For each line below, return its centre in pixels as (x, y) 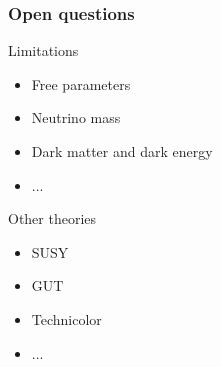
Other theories (52, 218)
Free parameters (81, 83)
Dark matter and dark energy (122, 151)
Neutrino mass (76, 117)
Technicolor (66, 318)
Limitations (43, 50)
